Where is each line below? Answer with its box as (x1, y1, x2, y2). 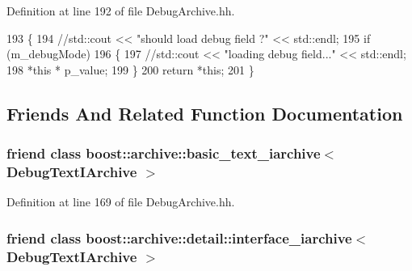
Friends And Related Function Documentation (6, 100, 403, 125)
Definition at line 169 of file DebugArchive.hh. (6, 193, 235, 210)
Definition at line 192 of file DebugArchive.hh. (6, 2, 235, 19)
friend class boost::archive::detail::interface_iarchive (6, 227, 352, 248)
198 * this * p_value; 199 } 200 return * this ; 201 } (6, 61, 254, 78)
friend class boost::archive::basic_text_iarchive (6, 143, 321, 163)
